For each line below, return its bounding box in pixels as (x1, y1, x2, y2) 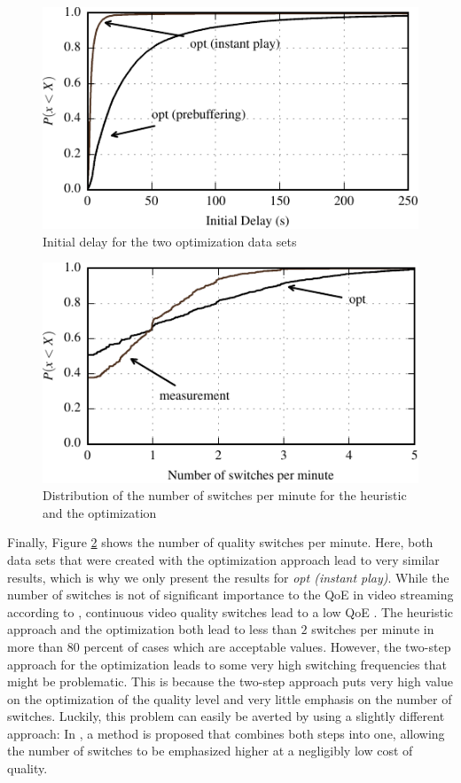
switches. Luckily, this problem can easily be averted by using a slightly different (7, 707, 445, 725)
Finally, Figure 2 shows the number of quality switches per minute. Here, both (7, 533, 434, 552)
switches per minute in (311, 620, 434, 638)
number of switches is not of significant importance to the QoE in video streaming (7, 585, 454, 604)
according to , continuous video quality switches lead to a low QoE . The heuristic (7, 602, 454, 621)
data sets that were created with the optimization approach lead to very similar (7, 550, 440, 568)
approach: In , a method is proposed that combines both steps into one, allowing (7, 724, 445, 742)
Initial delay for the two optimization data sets (43, 231, 297, 250)
